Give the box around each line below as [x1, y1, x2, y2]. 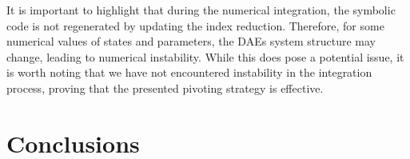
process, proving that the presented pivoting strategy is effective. [6, 79, 324, 96]
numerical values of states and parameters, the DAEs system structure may [6, 33, 376, 50]
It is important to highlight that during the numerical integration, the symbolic [6, 2, 396, 18]
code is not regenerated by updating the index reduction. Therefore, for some [6, 17, 384, 34]
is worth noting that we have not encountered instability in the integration [6, 64, 372, 81]
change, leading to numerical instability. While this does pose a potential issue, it [6, 48, 404, 65]
